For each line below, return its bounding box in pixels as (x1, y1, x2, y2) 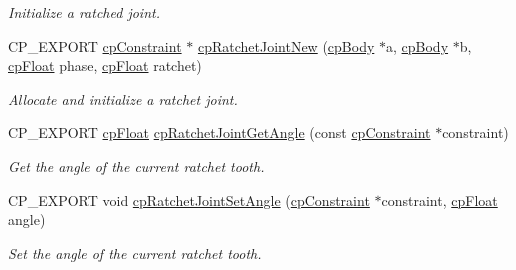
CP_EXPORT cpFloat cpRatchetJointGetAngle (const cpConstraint (8, 122, 431, 143)
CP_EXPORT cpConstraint (8, 35, 182, 56)
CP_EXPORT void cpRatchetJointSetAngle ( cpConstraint (8, 189, 370, 210)
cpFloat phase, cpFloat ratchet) (8, 55, 202, 76)
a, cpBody (385, 35, 449, 56)
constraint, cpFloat (381, 189, 498, 210)
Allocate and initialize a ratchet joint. (8, 88, 238, 109)
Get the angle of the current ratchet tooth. (8, 155, 265, 176)
